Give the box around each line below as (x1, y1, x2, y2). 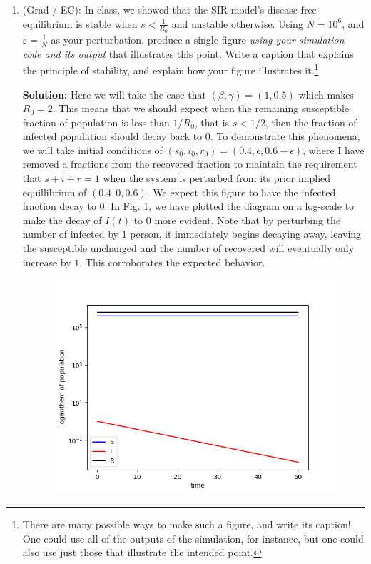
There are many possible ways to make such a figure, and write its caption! (22, 516, 351, 531)
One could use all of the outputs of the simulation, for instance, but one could (22, 530, 364, 545)
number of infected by (22, 226, 119, 241)
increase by (22, 254, 71, 269)
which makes (298, 86, 354, 101)
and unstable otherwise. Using (171, 16, 303, 31)
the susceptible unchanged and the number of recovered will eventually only (22, 241, 355, 256)
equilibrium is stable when (22, 16, 138, 31)
